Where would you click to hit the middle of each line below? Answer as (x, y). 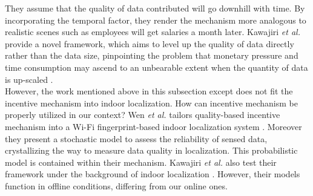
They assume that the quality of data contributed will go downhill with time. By (155, 8)
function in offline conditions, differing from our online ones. (116, 185)
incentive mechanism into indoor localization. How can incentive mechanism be (151, 103)
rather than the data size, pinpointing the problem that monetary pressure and (152, 55)
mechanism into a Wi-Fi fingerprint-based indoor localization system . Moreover (153, 126)
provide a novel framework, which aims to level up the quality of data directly (150, 43)
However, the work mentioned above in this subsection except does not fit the (149, 91)
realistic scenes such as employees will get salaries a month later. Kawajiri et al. (153, 32)
